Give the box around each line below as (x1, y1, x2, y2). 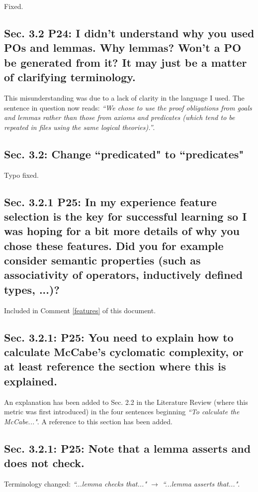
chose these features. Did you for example (4, 238, 224, 253)
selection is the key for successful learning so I (4, 208, 247, 224)
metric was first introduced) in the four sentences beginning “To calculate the (4, 406, 240, 417)
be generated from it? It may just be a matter (4, 54, 247, 70)
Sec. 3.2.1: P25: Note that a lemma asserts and (4, 440, 251, 456)
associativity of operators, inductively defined (4, 267, 243, 282)
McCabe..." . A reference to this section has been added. (4, 416, 172, 426)
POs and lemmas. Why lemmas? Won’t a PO (4, 40, 242, 55)
